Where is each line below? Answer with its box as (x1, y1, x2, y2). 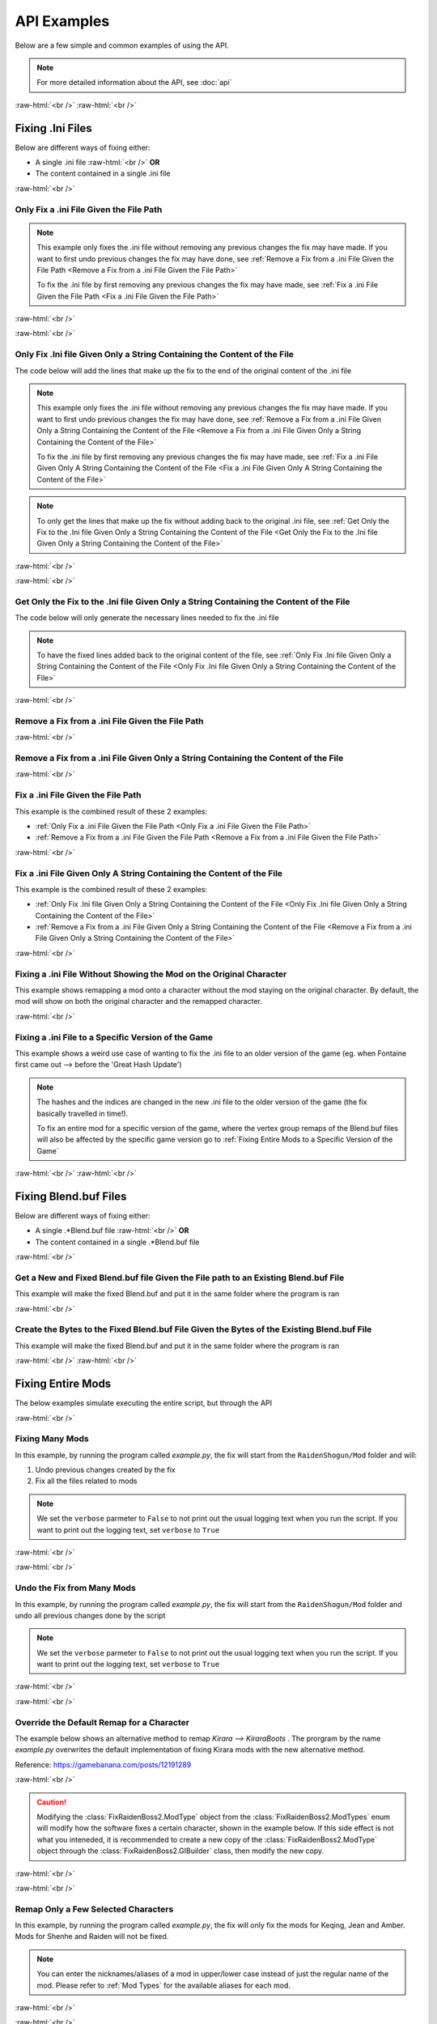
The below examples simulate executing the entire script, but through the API (15, 1398, 273, 1408)
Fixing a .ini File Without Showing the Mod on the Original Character (15, 968, 287, 980)
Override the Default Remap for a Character (15, 1716, 190, 1728)
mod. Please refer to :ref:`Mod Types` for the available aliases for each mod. (36, 1980, 291, 1990)
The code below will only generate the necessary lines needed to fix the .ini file (15, 613, 279, 623)
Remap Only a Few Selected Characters (15, 1903, 174, 1915)
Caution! (36, 1797, 67, 1807)
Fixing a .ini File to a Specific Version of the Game (15, 1031, 214, 1043)
